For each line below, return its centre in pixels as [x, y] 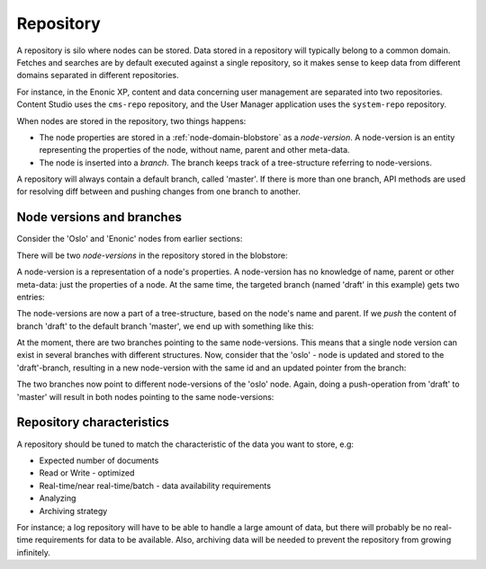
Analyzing [58, 498]
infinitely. [34, 552]
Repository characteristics [93, 422]
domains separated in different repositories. [98, 76]
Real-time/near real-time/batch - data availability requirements [155, 485]
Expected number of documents [99, 460]
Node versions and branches [99, 217]
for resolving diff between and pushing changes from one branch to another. [159, 191]
